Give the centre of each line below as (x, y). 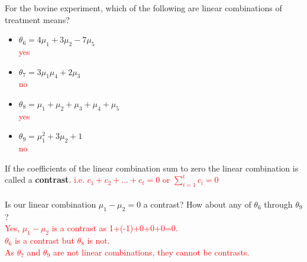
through (278, 204)
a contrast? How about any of (197, 204)
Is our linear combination (51, 204)
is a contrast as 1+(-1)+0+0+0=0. (115, 228)
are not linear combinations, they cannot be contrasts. (151, 252)
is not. (98, 240)
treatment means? (37, 19)
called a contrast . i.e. (45, 179)
